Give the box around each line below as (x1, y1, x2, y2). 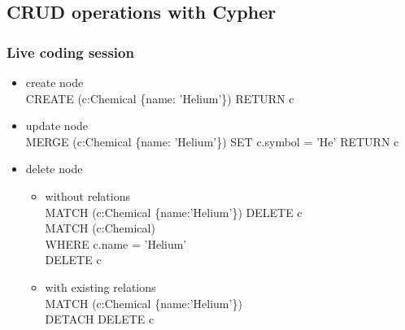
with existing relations (45, 278, 156, 295)
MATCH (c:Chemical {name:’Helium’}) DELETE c (45, 203, 303, 220)
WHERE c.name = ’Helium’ (45, 235, 187, 252)
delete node (25, 160, 83, 177)
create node (25, 74, 84, 90)
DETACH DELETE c (45, 310, 155, 328)
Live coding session (7, 41, 134, 62)
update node (25, 117, 89, 134)
